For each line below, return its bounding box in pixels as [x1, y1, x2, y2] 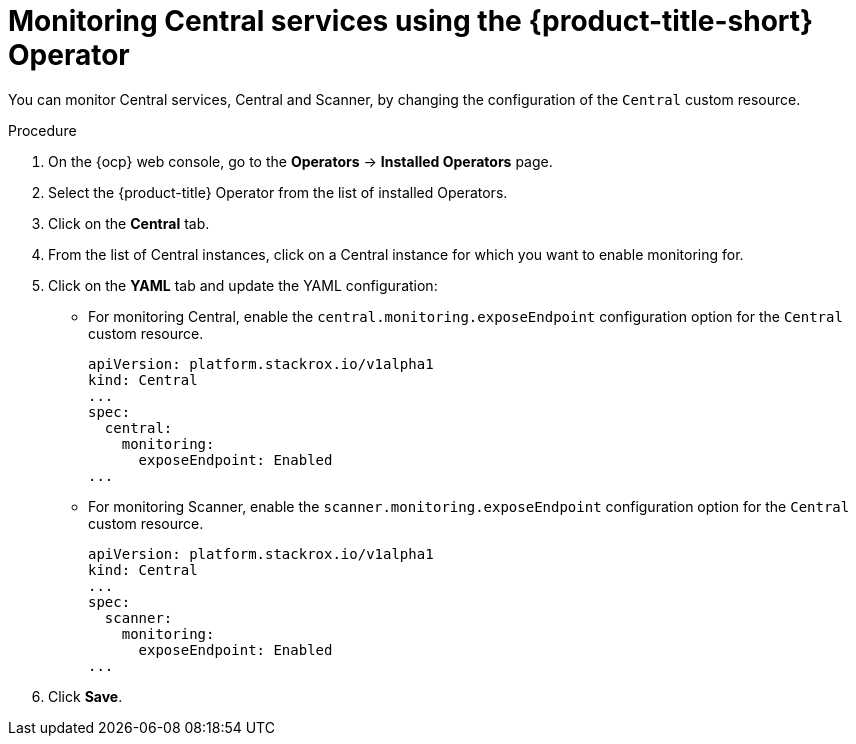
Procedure [8, 121, 77, 139]
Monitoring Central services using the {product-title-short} [8, 4, 814, 38]
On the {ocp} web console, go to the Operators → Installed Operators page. [48, 152, 553, 170]
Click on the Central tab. [48, 214, 210, 232]
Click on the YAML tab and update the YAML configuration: [48, 276, 438, 294]
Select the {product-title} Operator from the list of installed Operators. [48, 183, 508, 201]
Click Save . [48, 687, 123, 705]
